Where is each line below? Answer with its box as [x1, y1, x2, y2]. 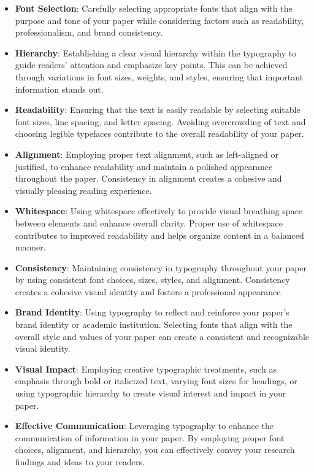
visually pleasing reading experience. [15, 184, 152, 196]
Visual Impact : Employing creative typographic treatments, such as [15, 362, 277, 375]
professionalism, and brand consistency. [15, 26, 163, 39]
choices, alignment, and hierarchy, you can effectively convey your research [15, 443, 295, 456]
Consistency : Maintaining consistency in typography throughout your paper [15, 261, 307, 274]
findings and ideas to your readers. [15, 455, 145, 468]
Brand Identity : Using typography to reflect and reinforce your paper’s [15, 306, 289, 319]
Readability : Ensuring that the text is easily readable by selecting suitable [15, 103, 301, 116]
